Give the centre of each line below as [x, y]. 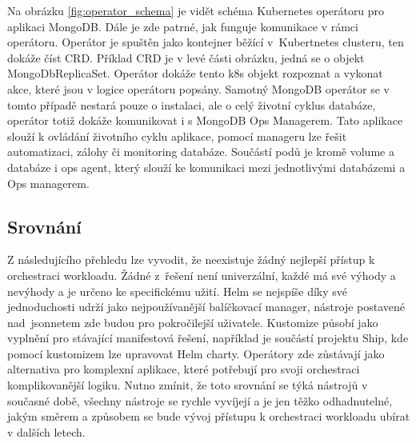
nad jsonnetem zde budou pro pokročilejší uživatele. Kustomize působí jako [193, 322]
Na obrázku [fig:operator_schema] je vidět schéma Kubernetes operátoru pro [196, 10]
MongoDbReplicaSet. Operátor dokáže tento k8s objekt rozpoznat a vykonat [195, 73]
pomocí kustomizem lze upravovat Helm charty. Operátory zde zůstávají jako [196, 353]
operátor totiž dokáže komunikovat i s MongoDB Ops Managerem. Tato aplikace [205, 120]
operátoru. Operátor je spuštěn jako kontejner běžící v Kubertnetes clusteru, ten [206, 42]
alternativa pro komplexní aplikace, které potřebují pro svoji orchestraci [184, 369]
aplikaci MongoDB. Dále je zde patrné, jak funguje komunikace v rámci [183, 26]
